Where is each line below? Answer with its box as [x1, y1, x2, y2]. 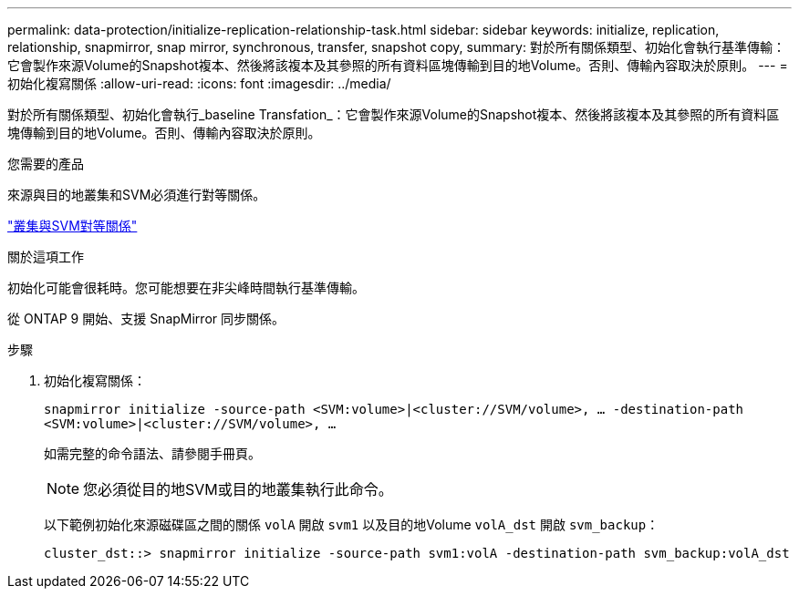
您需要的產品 [7, 156, 84, 171]
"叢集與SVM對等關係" [7, 218, 138, 233]
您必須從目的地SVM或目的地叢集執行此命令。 [83, 480, 393, 498]
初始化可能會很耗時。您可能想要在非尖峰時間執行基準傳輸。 [7, 280, 365, 295]
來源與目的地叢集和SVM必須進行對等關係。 [7, 187, 266, 202]
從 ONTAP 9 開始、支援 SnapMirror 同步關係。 [7, 311, 285, 326]
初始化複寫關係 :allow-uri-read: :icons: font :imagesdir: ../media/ [7, 76, 391, 91]
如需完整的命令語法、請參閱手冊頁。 [44, 446, 261, 461]
